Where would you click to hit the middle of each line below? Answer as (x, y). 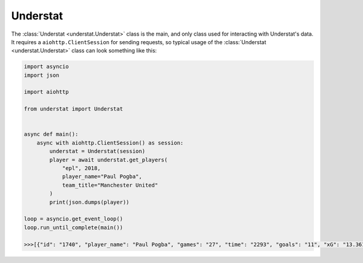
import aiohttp (46, 92)
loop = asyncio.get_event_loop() (74, 219)
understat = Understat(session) (97, 151)
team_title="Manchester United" (110, 185)
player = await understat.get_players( (108, 160)
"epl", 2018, (81, 168)
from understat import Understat (74, 109)
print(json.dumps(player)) (89, 202)
